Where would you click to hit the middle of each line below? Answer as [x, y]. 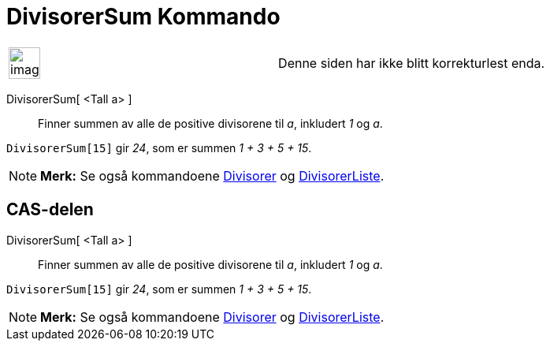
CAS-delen [50, 210]
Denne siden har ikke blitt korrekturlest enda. [412, 63]
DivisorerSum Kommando [143, 17]
